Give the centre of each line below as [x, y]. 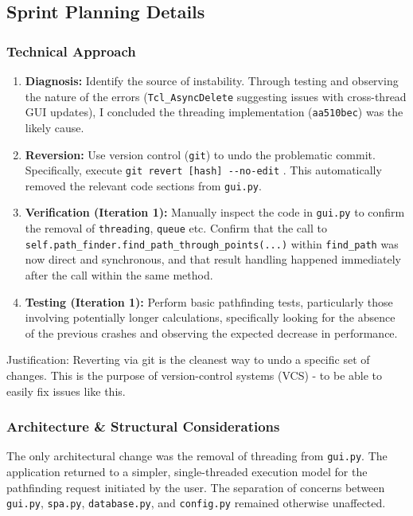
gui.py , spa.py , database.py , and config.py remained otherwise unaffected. [196, 503]
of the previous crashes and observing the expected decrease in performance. [211, 332]
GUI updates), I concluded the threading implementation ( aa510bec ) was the [214, 112]
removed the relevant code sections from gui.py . [143, 185]
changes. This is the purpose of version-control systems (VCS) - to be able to [195, 375]
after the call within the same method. [119, 275]
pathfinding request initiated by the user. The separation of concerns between [196, 487]
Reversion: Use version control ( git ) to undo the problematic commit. [200, 154]
